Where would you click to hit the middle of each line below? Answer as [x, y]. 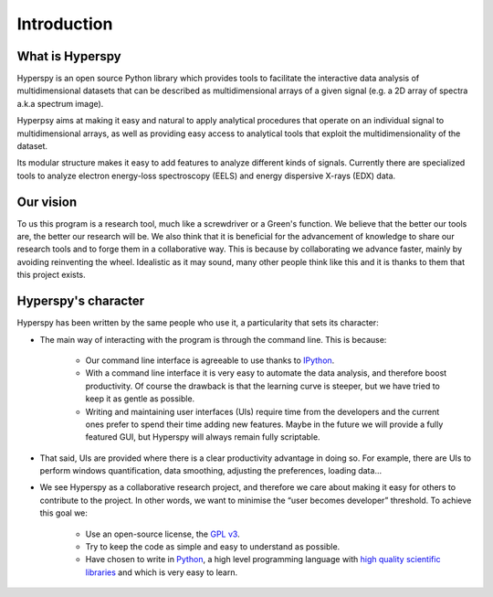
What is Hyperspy [69, 56]
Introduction [65, 24]
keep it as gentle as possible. [140, 399]
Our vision [47, 202]
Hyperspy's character [81, 301]
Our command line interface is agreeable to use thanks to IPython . [210, 360]
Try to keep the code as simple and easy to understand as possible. [213, 547]
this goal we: [64, 513]
